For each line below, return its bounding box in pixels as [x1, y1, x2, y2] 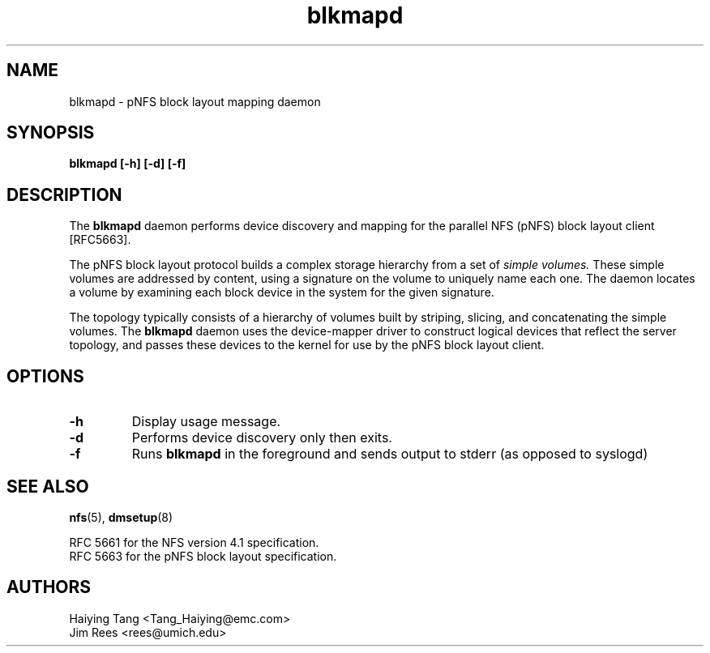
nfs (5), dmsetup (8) [69, 510, 173, 524]
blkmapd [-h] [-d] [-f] [69, 156, 186, 171]
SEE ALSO [6, 476, 89, 497]
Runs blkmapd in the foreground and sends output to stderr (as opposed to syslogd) [131, 446, 648, 463]
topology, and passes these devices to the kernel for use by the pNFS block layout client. [69, 338, 545, 352]
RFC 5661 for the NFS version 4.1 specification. [69, 535, 319, 549]
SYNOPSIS [6, 122, 95, 143]
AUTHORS [6, 577, 92, 598]
